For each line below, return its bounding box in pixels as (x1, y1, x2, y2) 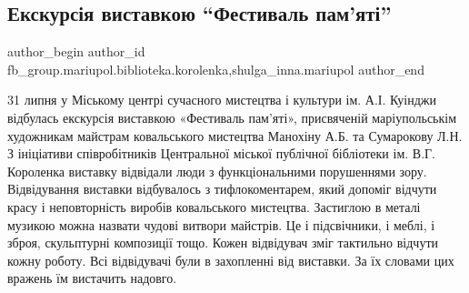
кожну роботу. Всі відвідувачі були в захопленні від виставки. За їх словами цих (7, 250, 454, 269)
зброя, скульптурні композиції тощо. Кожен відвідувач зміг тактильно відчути (7, 233, 439, 252)
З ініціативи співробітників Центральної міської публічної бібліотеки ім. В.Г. (7, 144, 436, 163)
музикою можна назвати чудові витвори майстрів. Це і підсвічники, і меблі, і (7, 215, 435, 234)
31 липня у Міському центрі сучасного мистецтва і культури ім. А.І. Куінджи (7, 90, 437, 109)
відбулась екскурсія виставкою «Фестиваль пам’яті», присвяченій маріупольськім (7, 107, 457, 126)
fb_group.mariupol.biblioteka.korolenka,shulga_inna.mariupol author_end (7, 59, 424, 78)
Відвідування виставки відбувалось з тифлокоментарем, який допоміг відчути (7, 179, 437, 198)
